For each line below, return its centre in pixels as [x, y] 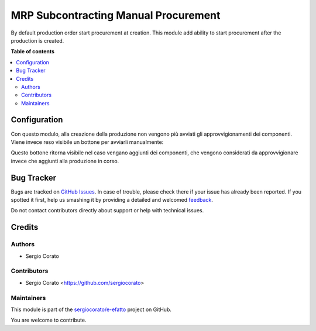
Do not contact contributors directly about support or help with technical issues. [107, 211]
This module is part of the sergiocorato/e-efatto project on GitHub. [91, 309]
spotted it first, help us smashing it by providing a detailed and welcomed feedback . [112, 200]
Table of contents [33, 51]
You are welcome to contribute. [49, 320]
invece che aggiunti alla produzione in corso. [65, 161]
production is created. [37, 40]
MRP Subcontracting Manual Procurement [116, 15]
